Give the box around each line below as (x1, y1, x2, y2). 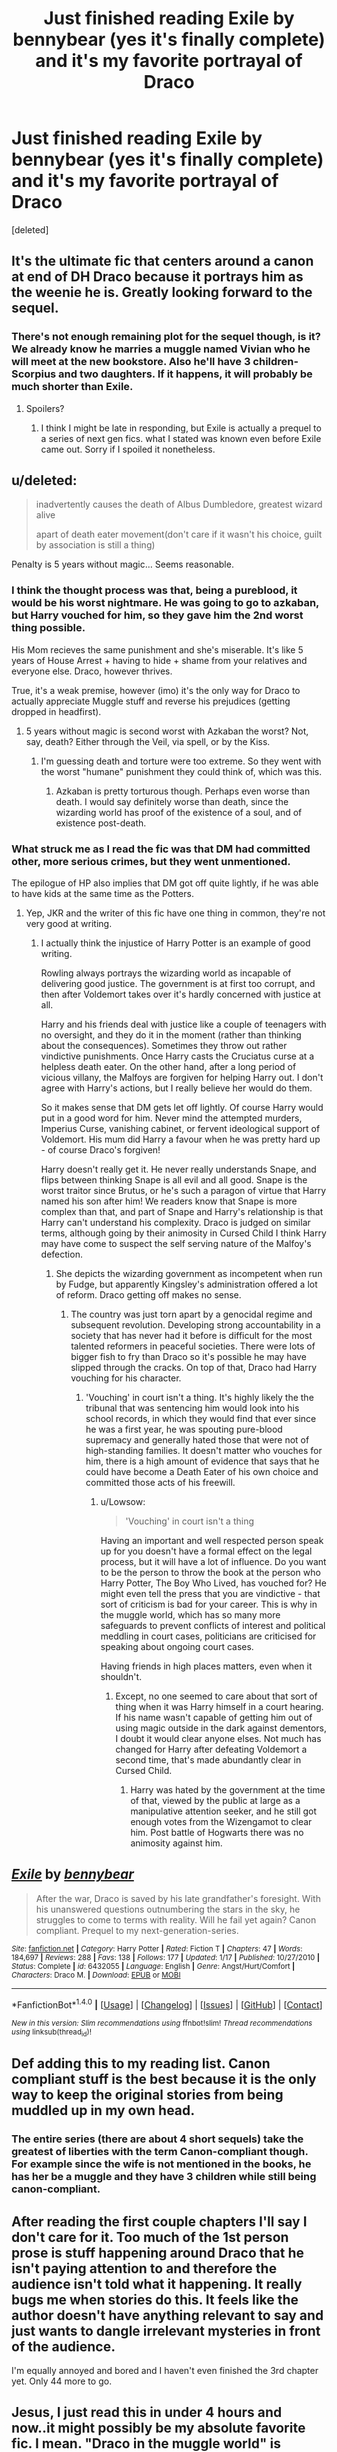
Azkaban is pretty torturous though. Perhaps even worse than (55, 785, 311, 797)
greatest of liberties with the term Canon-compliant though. (11, 2145, 309, 2159)
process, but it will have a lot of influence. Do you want (100, 1556, 327, 1568)
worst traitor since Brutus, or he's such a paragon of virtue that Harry (40, 1185, 327, 1197)
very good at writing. (25, 918, 113, 930)
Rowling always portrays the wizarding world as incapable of (40, 967, 292, 979)
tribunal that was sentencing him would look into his (85, 1402, 300, 1414)
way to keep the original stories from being (11, 2087, 284, 2104)
